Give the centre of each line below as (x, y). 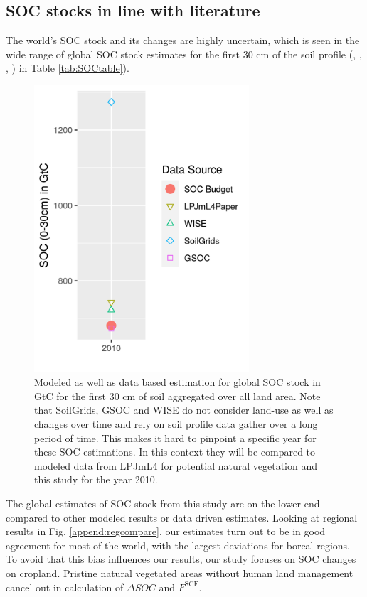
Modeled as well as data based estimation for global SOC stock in (177, 382)
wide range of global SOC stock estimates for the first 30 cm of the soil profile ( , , (184, 54)
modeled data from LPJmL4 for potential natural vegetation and (176, 465)
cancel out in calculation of (65, 587)
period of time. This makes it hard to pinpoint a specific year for (175, 437)
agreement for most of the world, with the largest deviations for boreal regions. (178, 545)
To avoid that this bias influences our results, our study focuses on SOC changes (181, 559)
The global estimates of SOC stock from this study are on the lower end (163, 503)
